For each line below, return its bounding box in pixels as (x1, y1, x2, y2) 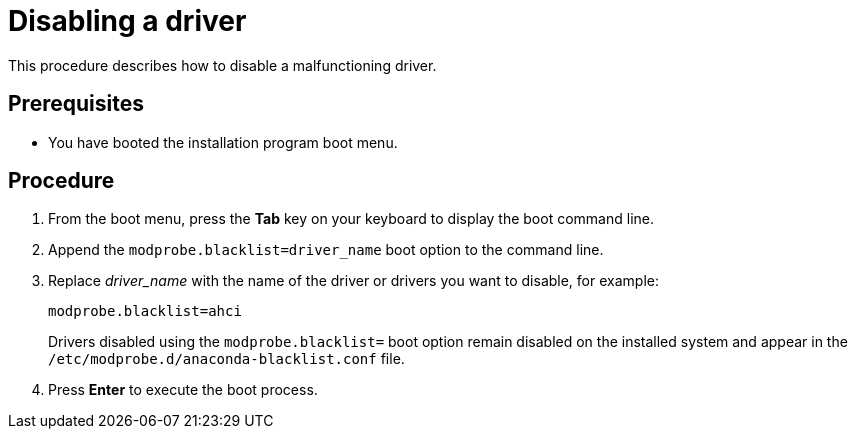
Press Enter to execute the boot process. (48, 381, 318, 399)
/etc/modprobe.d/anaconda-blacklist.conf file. (48, 350, 405, 368)
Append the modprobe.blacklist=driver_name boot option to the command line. (48, 241, 604, 259)
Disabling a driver (8, 4, 247, 38)
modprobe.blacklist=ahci (48, 303, 242, 320)
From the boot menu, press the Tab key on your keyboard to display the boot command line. (48, 210, 654, 228)
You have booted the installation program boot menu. (48, 133, 398, 151)
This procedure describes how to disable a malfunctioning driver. (8, 56, 437, 74)
